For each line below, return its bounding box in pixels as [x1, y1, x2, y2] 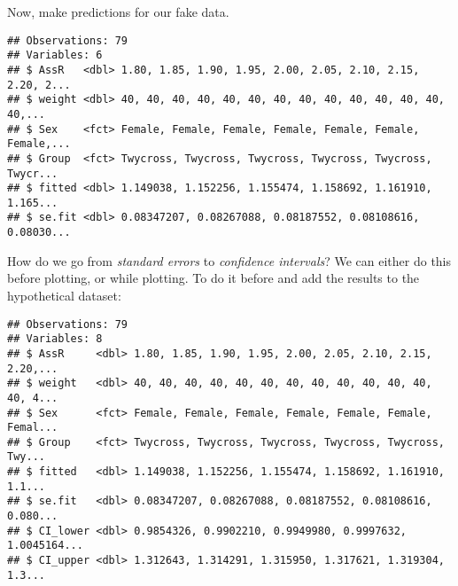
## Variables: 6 [7, 49, 103, 62]
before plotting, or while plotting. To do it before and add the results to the [7, 269, 420, 287]
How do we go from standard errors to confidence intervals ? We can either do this [7, 251, 452, 270]
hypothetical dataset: [7, 285, 121, 304]
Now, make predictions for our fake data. [7, 3, 229, 20]
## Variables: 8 [7, 332, 103, 346]
